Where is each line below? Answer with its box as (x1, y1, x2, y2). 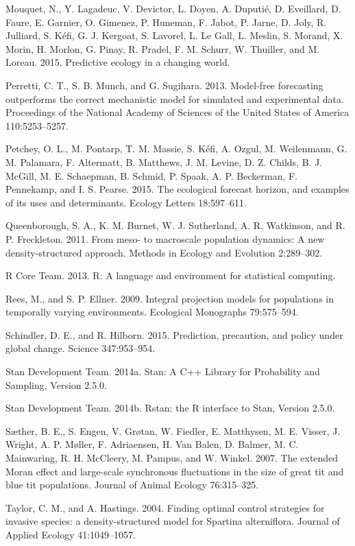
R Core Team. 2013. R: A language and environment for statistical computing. (5, 268, 336, 283)
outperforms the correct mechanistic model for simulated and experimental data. (5, 91, 344, 106)
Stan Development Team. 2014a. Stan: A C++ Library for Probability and (5, 364, 320, 379)
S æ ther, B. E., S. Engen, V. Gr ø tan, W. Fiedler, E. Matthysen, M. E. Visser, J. (5, 423, 341, 438)
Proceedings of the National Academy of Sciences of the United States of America (5, 105, 350, 119)
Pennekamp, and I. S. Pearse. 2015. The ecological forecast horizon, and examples (5, 182, 350, 196)
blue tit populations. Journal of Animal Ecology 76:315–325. (5, 477, 259, 492)
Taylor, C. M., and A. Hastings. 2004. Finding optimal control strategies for (5, 500, 325, 514)
